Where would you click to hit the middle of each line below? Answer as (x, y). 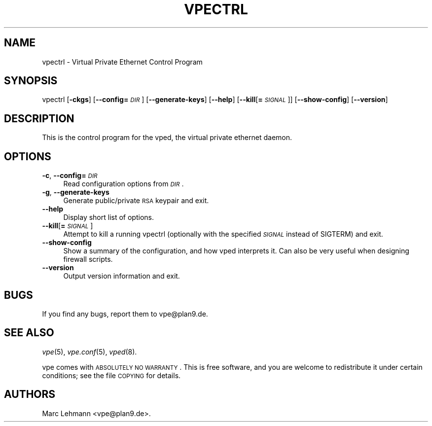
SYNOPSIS (31, 81)
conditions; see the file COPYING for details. (111, 375)
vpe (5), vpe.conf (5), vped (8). (90, 352)
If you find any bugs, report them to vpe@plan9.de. (125, 314)
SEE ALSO (29, 333)
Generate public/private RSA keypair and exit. (136, 201)
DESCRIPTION (39, 118)
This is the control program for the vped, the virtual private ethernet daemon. (167, 138)
